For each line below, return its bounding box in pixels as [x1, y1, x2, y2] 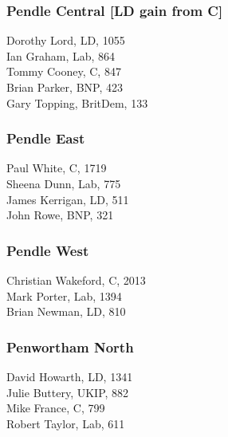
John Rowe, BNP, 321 [6, 207, 114, 223]
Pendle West [6, 240, 89, 260]
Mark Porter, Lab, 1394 [6, 287, 122, 304]
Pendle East [6, 128, 85, 148]
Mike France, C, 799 [6, 400, 105, 416]
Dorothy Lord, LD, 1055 [6, 32, 125, 49]
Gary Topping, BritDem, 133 [6, 94, 148, 111]
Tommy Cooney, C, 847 [6, 63, 121, 80]
